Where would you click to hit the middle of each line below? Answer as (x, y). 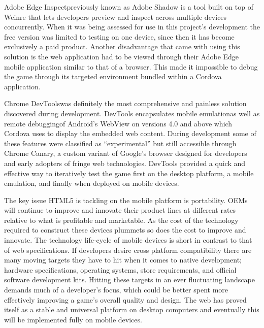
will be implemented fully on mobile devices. (73, 319)
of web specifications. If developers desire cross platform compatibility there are (128, 250)
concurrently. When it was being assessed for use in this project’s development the (132, 27)
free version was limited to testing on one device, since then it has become (119, 36)
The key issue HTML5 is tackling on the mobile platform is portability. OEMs (126, 200)
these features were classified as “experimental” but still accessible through (120, 143)
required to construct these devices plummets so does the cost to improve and (125, 230)
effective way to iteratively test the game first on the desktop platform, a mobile (129, 173)
